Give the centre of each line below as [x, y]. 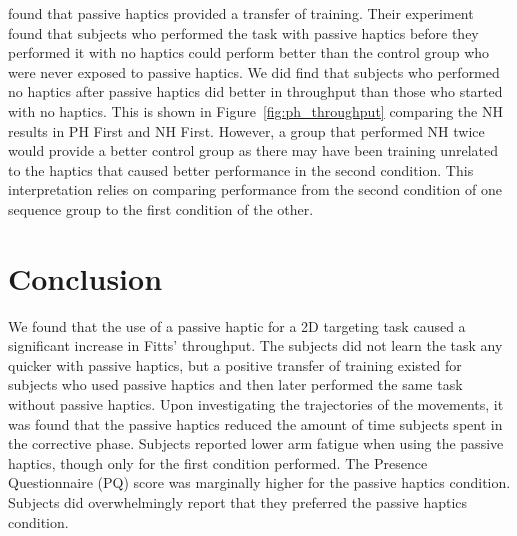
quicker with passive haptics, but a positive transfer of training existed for [235, 364]
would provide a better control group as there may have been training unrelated [253, 150]
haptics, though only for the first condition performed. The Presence [218, 462]
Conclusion [85, 277]
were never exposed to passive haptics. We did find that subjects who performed [254, 71]
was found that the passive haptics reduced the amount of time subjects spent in [255, 423]
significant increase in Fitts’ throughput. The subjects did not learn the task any [255, 345]
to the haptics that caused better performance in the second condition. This [241, 169]
